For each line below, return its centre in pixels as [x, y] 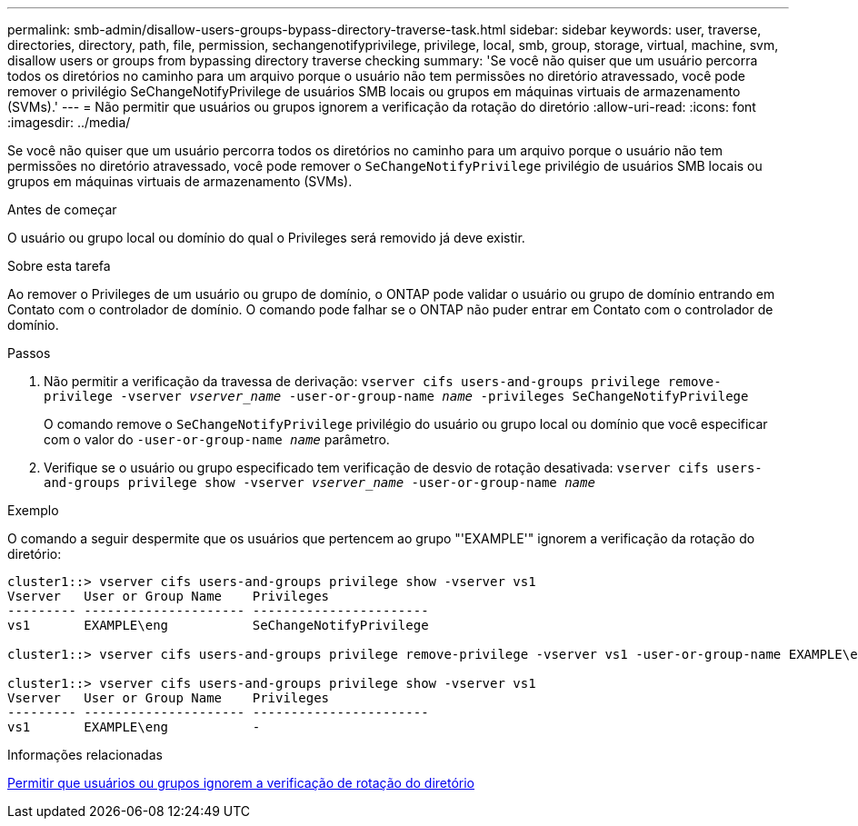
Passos [29, 353]
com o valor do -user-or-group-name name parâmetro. [217, 439]
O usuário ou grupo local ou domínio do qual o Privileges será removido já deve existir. [266, 238]
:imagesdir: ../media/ [69, 122]
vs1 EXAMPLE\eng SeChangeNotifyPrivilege [218, 625]
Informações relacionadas [85, 755]
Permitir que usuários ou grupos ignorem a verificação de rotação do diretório [241, 783]
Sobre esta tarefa [59, 266]
